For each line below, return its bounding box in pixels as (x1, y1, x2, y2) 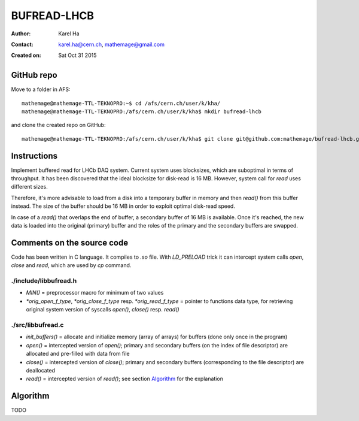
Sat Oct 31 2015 (58, 52, 97, 59)
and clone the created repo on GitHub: (11, 122, 106, 129)
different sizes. (11, 183, 48, 190)
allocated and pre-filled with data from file (26, 350, 130, 358)
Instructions (11, 150, 58, 161)
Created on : (11, 52, 41, 59)
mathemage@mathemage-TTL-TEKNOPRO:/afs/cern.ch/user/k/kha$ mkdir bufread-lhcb (22, 108, 261, 115)
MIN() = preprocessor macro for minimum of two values (26, 289, 164, 296)
